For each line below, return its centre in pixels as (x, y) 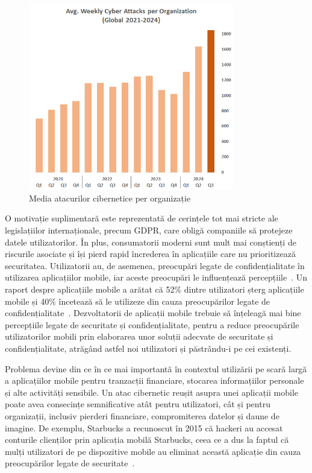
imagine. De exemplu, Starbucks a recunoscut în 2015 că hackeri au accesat (144, 427)
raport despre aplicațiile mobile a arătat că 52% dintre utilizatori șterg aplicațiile (154, 289)
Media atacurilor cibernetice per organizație (110, 198)
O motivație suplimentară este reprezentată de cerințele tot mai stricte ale (142, 218)
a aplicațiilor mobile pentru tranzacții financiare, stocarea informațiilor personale (154, 380)
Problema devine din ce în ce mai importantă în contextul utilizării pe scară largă (156, 368)
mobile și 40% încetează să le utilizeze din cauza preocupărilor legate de (138, 301)
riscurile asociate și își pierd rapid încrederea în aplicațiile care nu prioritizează (150, 254)
